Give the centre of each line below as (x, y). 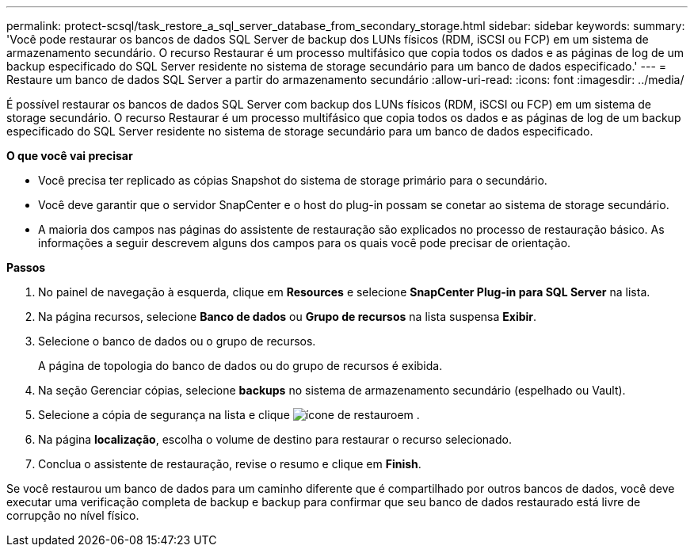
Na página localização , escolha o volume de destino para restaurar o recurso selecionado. (275, 439)
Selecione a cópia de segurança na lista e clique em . (229, 415)
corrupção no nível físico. (73, 515)
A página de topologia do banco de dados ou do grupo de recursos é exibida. (240, 366)
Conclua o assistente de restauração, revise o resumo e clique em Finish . (230, 464)
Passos (26, 267)
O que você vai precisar (70, 156)
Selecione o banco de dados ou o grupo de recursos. (177, 341)
